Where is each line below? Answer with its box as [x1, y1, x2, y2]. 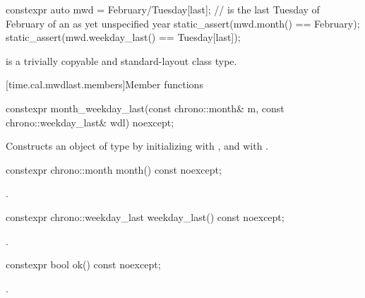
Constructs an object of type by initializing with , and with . [6, 138, 269, 153]
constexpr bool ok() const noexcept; [6, 257, 161, 272]
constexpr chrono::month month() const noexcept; [6, 162, 222, 177]
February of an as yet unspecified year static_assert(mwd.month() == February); [6, 16, 360, 30]
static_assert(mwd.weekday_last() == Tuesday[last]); [6, 30, 241, 44]
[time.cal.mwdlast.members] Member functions [6, 77, 203, 92]
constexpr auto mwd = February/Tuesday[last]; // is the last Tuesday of [6, 2, 320, 16]
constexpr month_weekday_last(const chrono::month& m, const [6, 100, 285, 115]
